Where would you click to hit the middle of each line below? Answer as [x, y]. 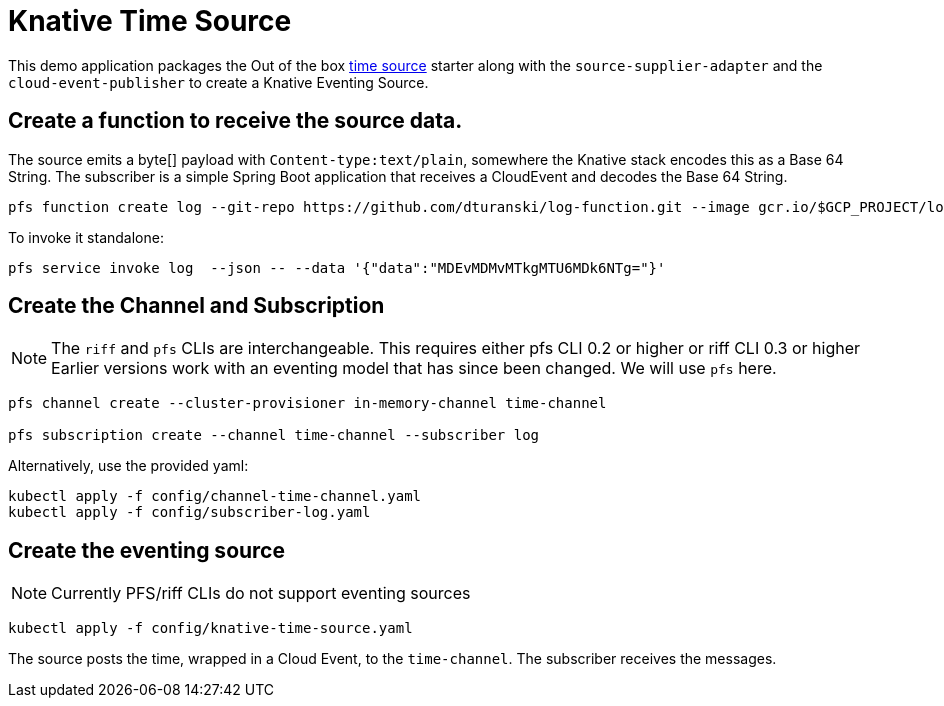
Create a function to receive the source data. [235, 121]
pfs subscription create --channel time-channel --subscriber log [274, 435]
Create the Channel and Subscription [196, 306]
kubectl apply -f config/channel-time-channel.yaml [215, 496]
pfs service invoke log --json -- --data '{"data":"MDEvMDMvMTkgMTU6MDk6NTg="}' [337, 267]
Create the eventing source [146, 550]
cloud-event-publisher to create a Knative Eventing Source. [218, 82]
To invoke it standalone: [86, 237]
